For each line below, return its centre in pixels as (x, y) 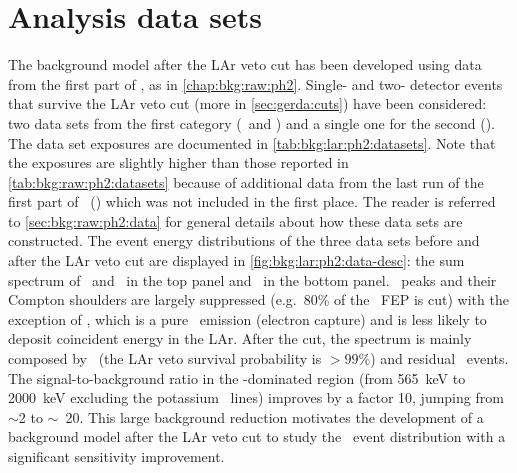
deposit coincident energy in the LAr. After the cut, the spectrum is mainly (240, 338)
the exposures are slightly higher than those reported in (178, 162)
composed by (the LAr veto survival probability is (165, 358)
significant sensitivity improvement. (116, 456)
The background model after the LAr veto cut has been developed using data (245, 64)
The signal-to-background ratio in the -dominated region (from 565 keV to (237, 377)
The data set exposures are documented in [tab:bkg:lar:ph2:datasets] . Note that (252, 142)
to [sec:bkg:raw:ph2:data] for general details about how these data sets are (235, 220)
